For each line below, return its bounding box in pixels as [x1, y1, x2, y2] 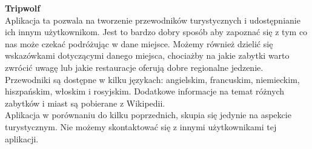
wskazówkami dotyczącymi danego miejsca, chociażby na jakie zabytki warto [5, 49, 290, 62]
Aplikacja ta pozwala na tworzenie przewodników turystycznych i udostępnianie [5, 13, 300, 26]
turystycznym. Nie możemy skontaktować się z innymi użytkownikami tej [5, 120, 277, 133]
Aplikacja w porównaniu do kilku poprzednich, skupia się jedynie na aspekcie [5, 108, 291, 121]
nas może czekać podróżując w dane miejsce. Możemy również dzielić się [5, 37, 273, 50]
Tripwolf [5, 2, 41, 14]
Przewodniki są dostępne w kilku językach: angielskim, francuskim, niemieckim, [5, 73, 300, 85]
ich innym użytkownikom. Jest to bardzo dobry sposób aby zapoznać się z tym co [5, 25, 308, 38]
